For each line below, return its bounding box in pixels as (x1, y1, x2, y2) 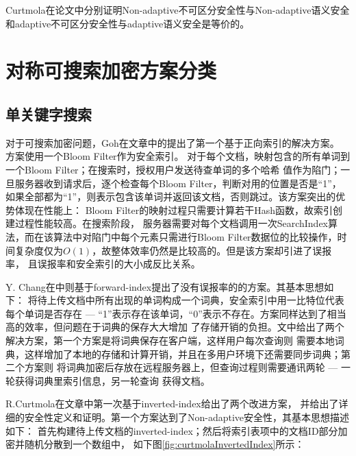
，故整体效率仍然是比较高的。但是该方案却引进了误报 (92, 243, 332, 257)
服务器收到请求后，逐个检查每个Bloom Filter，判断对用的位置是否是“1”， (14, 176, 342, 190)
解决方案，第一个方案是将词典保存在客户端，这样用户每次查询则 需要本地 (5, 333, 335, 348)
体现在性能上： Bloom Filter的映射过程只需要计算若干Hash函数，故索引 (14, 202, 333, 217)
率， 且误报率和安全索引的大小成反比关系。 (5, 256, 201, 271)
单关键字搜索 (5, 103, 92, 124)
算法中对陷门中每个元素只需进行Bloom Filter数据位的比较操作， (53, 229, 338, 243)
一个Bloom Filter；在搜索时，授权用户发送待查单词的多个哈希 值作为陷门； (5, 162, 341, 176)
